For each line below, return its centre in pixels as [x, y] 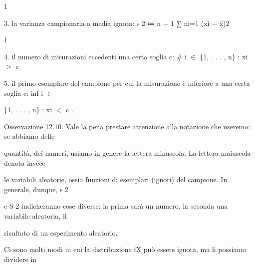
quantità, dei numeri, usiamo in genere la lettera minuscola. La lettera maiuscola [127, 152]
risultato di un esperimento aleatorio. [61, 232]
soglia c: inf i [24, 93]
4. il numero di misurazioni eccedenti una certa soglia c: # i [95, 56]
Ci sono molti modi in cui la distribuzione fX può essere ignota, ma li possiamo [125, 249]
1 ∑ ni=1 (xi [190, 23]
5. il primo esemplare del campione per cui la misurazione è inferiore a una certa [127, 83]
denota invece [25, 162]
